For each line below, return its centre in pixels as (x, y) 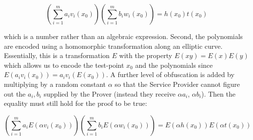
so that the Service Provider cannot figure (177, 84)
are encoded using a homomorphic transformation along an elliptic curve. (113, 46)
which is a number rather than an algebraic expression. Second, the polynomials (124, 36)
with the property (146, 55)
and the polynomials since (174, 65)
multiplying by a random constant (55, 84)
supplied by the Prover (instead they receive (110, 93)
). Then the (218, 93)
